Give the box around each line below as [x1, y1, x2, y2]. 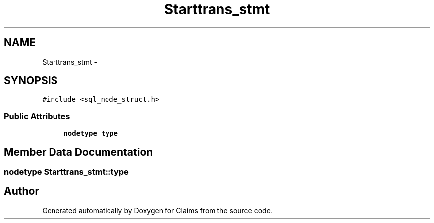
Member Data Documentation [4, 146, 153, 158]
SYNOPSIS [4, 74, 58, 87]
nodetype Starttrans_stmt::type [4, 167, 129, 177]
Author [4, 185, 39, 198]
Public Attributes [4, 111, 70, 121]
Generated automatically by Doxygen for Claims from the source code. [42, 206, 272, 215]
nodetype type [63, 129, 118, 138]
